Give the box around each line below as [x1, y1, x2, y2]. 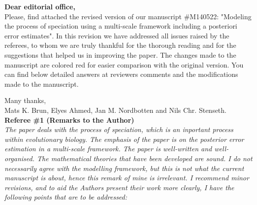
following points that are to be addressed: [4, 192, 128, 202]
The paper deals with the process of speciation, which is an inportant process [4, 124, 233, 135]
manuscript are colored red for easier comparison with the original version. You [4, 59, 244, 69]
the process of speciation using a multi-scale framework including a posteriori [4, 21, 237, 31]
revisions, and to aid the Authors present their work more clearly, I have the [4, 182, 234, 192]
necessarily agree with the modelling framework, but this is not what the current [4, 163, 244, 173]
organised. [4, 153, 35, 163]
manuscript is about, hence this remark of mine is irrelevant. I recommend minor [4, 172, 249, 183]
